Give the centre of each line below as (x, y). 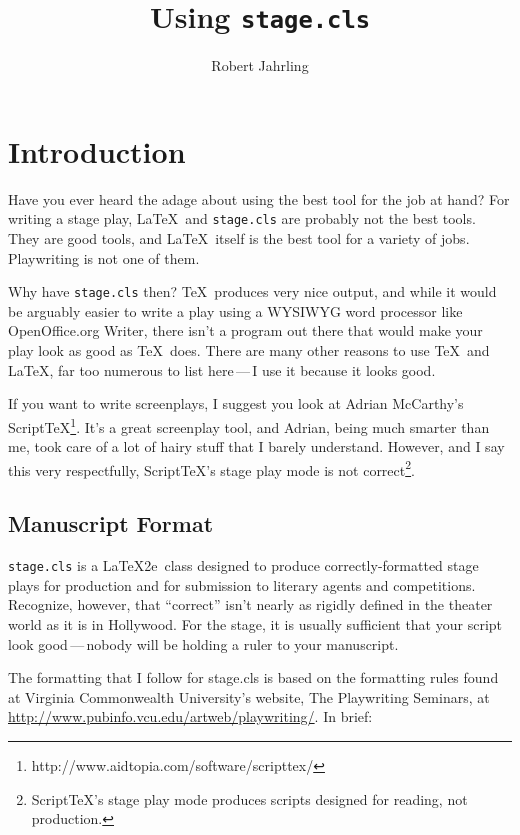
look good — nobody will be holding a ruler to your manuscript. (203, 643)
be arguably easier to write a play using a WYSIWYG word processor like (235, 310)
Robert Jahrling (260, 65)
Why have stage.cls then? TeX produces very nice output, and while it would (252, 291)
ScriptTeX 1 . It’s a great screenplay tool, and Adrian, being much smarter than (249, 425)
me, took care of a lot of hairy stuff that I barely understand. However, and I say (256, 446)
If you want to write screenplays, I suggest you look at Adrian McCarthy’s (236, 403)
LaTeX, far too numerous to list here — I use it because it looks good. (222, 369)
